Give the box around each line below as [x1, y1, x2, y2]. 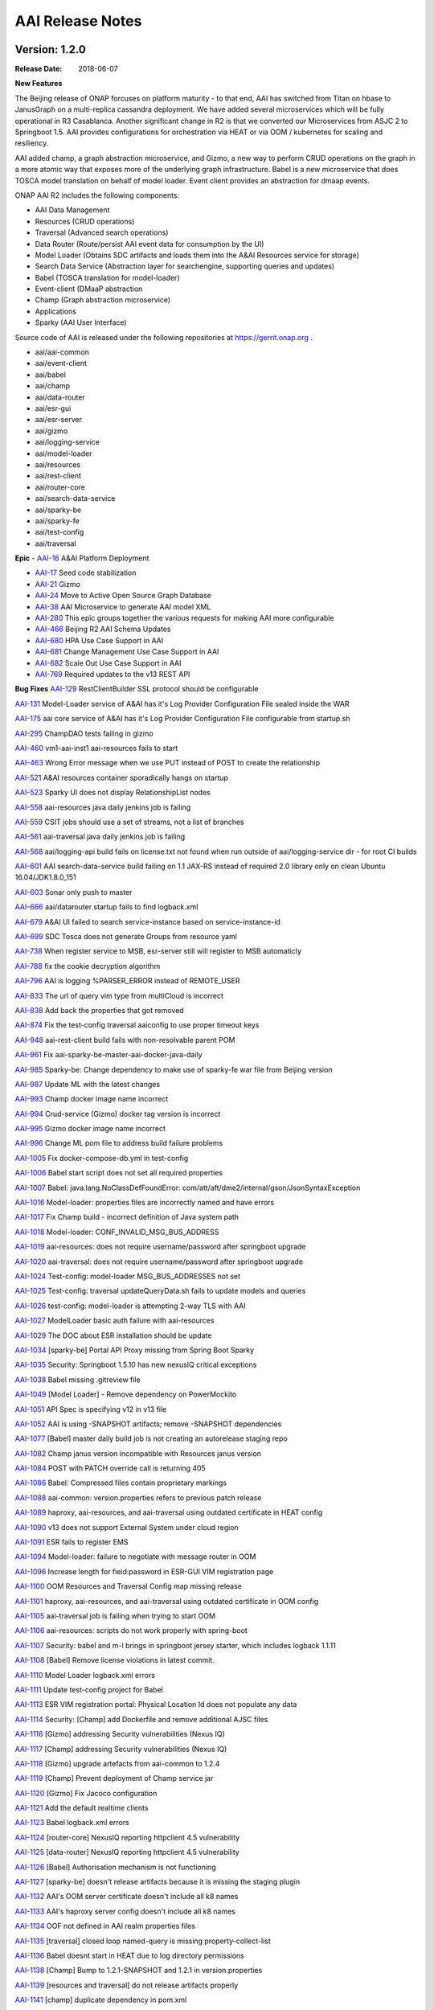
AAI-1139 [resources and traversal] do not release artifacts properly [14, 1980, 239, 1990]
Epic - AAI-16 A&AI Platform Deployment [14, 553, 149, 563]
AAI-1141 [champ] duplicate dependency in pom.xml [14, 1995, 187, 2005]
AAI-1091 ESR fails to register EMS [14, 1537, 129, 1547]
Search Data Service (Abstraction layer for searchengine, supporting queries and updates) [35, 261, 335, 271]
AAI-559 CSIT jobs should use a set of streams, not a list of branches [14, 817, 244, 827]
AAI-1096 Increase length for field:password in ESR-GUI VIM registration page [14, 1566, 274, 1576]
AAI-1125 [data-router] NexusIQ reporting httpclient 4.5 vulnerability [14, 1848, 240, 1857]
